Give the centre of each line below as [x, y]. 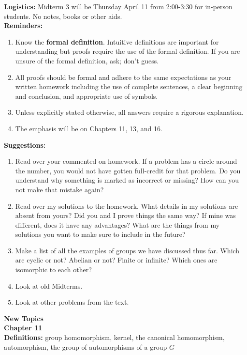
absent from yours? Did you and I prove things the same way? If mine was [125, 215]
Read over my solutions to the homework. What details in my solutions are [127, 206]
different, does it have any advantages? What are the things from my [117, 224]
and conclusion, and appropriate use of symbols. [87, 96]
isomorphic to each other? [53, 270]
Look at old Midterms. [49, 286]
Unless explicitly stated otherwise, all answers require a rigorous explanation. [129, 112]
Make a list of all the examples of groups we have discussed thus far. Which [127, 250]
